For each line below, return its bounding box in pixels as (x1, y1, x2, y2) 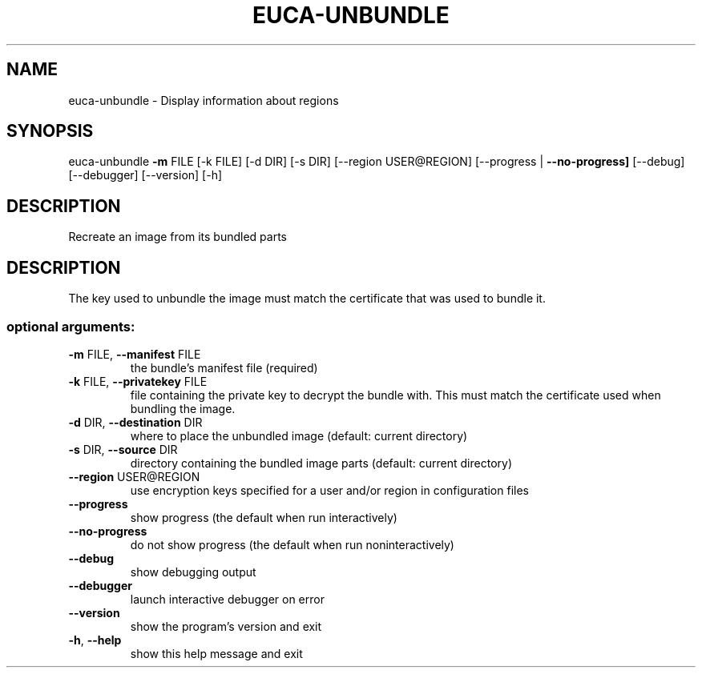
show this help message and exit (130, 646, 303, 660)
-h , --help (68, 632, 122, 647)
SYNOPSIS (6, 121, 94, 142)
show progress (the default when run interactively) (130, 510, 397, 524)
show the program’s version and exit (130, 619, 322, 633)
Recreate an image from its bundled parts (68, 230, 287, 244)
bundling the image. (130, 401, 236, 415)
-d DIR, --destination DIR (68, 415, 203, 429)
